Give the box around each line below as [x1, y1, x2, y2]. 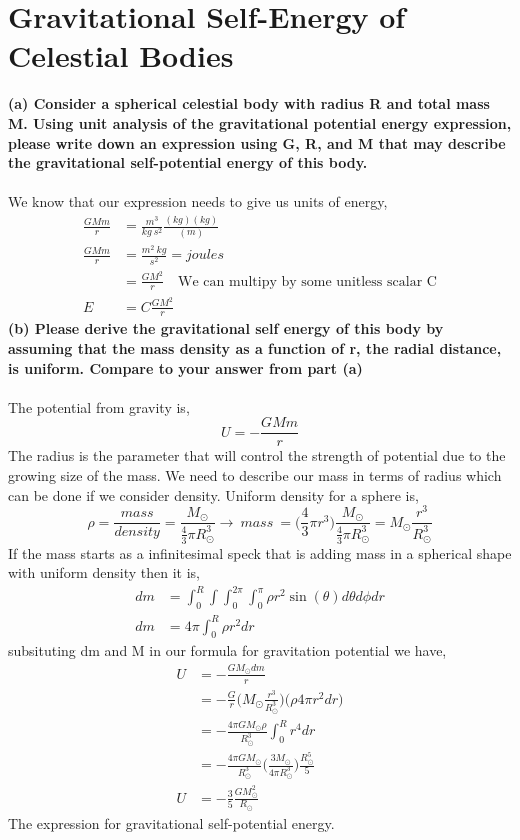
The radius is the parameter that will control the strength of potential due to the [8, 445, 506, 466]
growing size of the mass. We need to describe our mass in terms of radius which [8, 465, 502, 486]
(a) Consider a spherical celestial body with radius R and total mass [8, 93, 490, 114]
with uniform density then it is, [8, 562, 200, 583]
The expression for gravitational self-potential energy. [8, 812, 335, 833]
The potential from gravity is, [8, 396, 190, 417]
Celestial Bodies [8, 35, 234, 76]
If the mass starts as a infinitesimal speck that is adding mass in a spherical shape [8, 542, 512, 563]
